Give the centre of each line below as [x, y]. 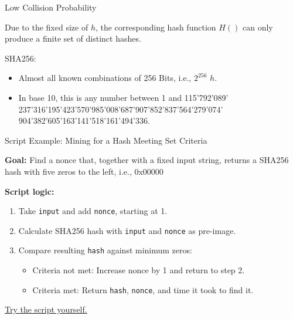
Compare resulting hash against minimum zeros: [105, 250]
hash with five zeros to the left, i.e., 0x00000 [84, 171]
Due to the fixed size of [47, 27]
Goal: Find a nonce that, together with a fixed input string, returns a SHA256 [147, 160]
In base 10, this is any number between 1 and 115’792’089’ [123, 97]
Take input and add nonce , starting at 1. [93, 211]
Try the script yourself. [46, 309]
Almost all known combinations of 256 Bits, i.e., [105, 78]
